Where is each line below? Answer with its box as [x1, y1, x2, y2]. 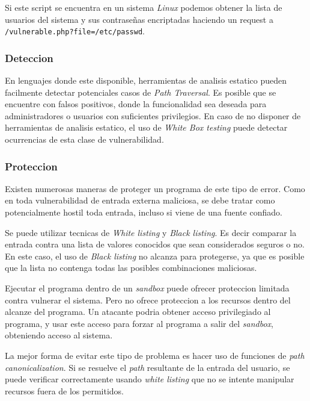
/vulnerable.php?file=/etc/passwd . [5, 25, 145, 37]
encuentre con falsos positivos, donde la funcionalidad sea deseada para [5, 98, 267, 110]
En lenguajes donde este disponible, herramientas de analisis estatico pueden [5, 74, 287, 87]
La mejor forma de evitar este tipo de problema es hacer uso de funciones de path [5, 349, 305, 361]
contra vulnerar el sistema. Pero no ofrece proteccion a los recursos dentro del [5, 293, 291, 306]
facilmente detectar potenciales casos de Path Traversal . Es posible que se [5, 85, 276, 98]
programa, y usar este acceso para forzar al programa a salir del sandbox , [5, 317, 273, 329]
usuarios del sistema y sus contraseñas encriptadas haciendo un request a [5, 13, 273, 25]
